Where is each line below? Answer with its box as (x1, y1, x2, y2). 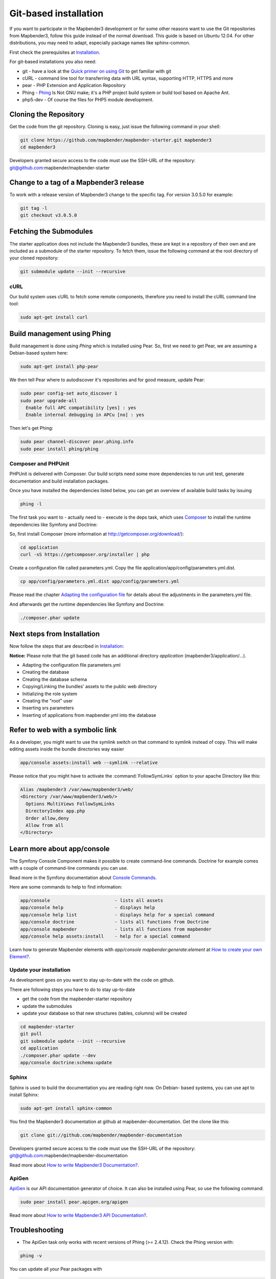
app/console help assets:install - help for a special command (20, 933, 190, 939)
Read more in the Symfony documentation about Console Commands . (9, 874, 157, 880)
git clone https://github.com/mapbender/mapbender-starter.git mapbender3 (20, 137, 212, 143)
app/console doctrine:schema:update (20, 1060, 112, 1065)
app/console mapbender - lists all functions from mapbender (20, 926, 212, 932)
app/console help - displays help (20, 905, 155, 911)
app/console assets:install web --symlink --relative (20, 760, 158, 766)
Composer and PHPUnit (9, 460, 70, 468)
